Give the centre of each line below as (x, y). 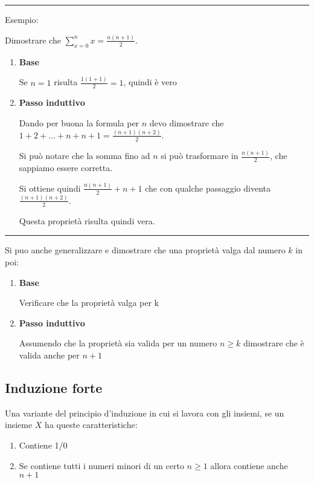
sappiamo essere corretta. (66, 167)
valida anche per (49, 355)
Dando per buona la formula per (79, 123)
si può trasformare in (200, 156)
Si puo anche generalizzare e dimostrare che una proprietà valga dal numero (145, 250)
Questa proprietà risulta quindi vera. (87, 220)
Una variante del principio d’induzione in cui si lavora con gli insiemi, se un (145, 413)
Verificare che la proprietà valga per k (89, 303)
